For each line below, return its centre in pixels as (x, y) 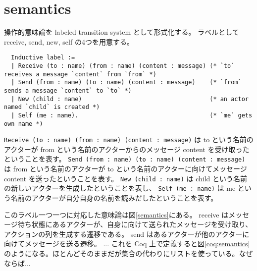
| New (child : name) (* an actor (130, 99)
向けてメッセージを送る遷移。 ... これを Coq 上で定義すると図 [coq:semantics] (127, 244)
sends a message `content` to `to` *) (68, 90)
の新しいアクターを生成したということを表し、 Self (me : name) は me (120, 188)
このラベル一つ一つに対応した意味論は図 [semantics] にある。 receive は (116, 214)
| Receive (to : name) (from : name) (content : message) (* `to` (123, 66)
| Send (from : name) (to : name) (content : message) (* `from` (126, 82)
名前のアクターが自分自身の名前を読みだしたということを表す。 (114, 198)
